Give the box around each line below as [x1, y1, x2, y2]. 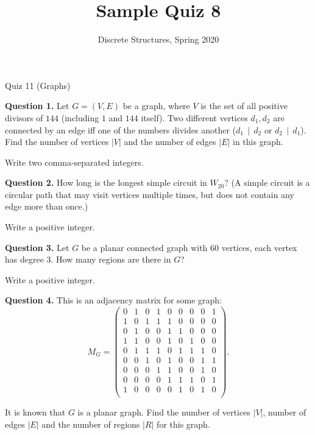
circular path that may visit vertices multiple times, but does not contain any [5, 188, 294, 200]
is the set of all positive [200, 99, 288, 112]
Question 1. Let [5, 99, 69, 112]
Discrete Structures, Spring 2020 [97, 33, 219, 46]
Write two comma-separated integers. [5, 155, 144, 168]
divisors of [5, 111, 43, 124]
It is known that [5, 406, 66, 419]
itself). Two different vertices [141, 111, 248, 124]
